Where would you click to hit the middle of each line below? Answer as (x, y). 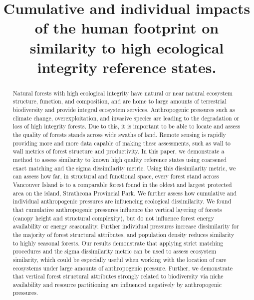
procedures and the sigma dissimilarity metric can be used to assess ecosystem (115, 251)
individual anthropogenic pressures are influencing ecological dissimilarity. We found (122, 201)
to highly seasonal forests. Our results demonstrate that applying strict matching (118, 243)
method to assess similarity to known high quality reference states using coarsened (120, 159)
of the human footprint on (127, 28)
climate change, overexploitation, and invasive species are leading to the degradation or (126, 118)
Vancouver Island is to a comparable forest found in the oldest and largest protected (122, 184)
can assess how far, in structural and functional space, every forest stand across (116, 176)
